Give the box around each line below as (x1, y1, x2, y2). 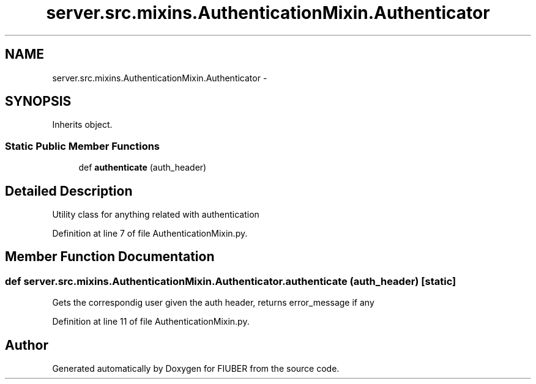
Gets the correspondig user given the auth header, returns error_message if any (52, 297, 374, 308)
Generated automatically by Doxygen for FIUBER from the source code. (52, 363, 340, 374)
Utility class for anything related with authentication (52, 209, 259, 220)
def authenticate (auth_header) (78, 162, 207, 173)
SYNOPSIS (5, 94, 72, 109)
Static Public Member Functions (5, 139, 160, 152)
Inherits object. (52, 119, 113, 130)
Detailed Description (5, 183, 133, 199)
